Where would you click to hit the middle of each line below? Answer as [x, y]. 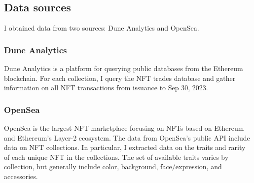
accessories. [21, 176]
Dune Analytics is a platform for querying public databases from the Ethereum [124, 68]
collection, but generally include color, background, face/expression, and [113, 166]
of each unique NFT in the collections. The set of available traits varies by [116, 157]
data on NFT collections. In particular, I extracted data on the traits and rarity [125, 147]
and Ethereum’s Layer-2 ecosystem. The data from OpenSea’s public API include [127, 137]
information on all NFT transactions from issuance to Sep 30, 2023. [106, 88]
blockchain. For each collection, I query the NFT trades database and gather [120, 78]
